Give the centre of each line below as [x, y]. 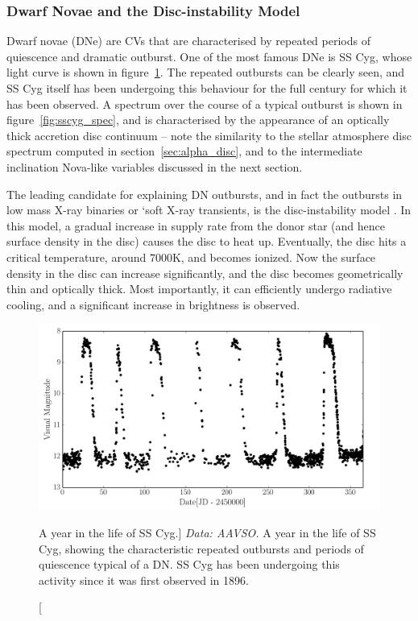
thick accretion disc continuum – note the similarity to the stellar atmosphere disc [209, 135]
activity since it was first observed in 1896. [144, 580]
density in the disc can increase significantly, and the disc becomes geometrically [205, 273]
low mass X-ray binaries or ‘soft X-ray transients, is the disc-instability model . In [209, 210]
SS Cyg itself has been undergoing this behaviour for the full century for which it [207, 88]
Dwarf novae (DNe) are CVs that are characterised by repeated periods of [188, 41]
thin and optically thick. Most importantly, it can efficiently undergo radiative [199, 289]
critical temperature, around [77, 257]
